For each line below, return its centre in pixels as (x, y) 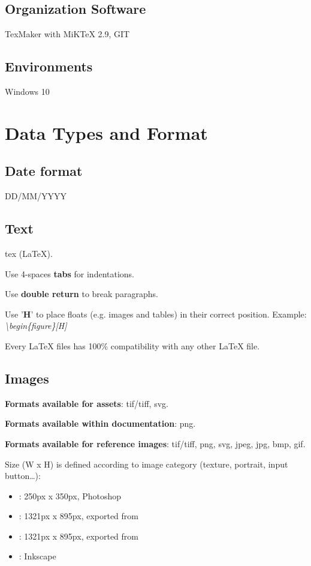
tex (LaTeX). (29, 253)
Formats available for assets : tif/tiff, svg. (87, 403)
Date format (44, 171)
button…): (23, 476)
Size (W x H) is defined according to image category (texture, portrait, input (147, 464)
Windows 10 (27, 91)
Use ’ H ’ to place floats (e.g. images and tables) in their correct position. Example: (156, 314)
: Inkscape (37, 556)
